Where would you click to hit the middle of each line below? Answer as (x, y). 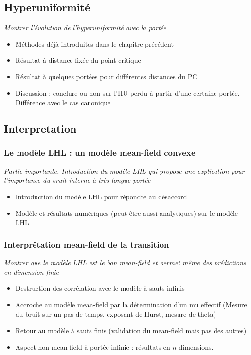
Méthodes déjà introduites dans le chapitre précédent (94, 44)
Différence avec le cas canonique (63, 102)
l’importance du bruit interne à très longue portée (77, 180)
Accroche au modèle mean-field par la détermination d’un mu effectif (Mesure (131, 304)
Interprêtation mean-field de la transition (87, 244)
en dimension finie (32, 272)
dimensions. (196, 346)
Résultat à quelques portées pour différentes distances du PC (106, 76)
